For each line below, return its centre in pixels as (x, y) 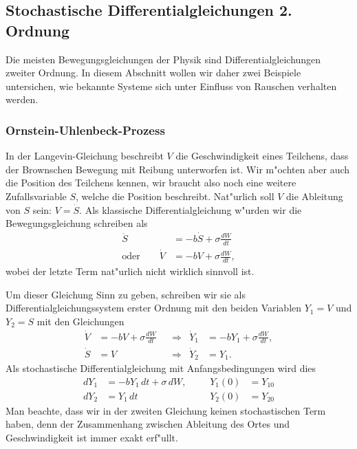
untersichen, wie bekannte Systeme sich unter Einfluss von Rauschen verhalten (171, 86)
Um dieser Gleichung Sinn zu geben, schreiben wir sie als (126, 294)
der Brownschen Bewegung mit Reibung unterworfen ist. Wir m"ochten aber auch (178, 169)
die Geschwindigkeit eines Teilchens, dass (262, 156)
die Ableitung (315, 196)
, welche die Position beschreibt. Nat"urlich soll (175, 196)
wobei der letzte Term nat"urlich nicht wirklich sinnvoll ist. (130, 271)
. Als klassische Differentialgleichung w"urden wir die (191, 209)
